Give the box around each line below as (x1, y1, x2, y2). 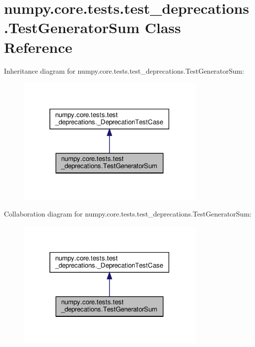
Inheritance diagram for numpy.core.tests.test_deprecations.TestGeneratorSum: (4, 65, 244, 76)
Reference (4, 37, 73, 57)
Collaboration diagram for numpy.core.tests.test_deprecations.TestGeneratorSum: (4, 209, 252, 219)
